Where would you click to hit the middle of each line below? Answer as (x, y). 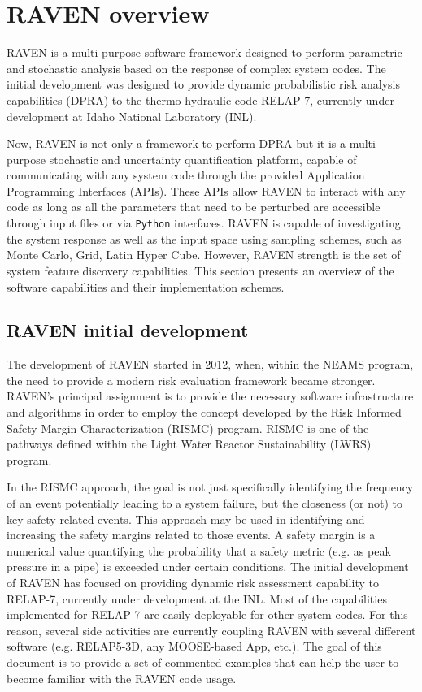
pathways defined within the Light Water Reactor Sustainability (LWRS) (189, 444)
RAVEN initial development (128, 330)
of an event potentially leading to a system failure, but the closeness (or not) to (204, 503)
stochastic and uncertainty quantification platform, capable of (203, 159)
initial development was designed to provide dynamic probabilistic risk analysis (203, 84)
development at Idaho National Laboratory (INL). (132, 116)
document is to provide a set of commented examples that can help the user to (203, 662)
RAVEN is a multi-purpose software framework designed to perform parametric (204, 52)
